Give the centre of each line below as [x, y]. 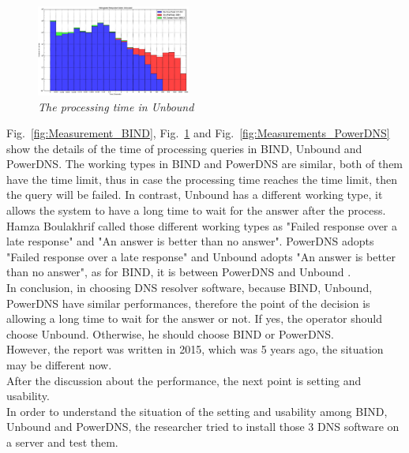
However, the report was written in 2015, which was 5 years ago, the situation [195, 349]
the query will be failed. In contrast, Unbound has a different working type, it [195, 195]
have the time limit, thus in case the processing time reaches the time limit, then [202, 179]
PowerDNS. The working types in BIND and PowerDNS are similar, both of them [205, 164]
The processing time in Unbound [116, 106]
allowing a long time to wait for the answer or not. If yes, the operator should [195, 318]
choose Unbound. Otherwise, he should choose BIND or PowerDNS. [170, 333]
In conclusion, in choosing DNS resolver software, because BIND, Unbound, [189, 288]
